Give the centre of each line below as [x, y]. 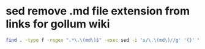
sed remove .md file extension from [98, 11]
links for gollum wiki [58, 24]
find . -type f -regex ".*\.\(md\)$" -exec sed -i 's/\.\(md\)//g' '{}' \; [104, 40]
